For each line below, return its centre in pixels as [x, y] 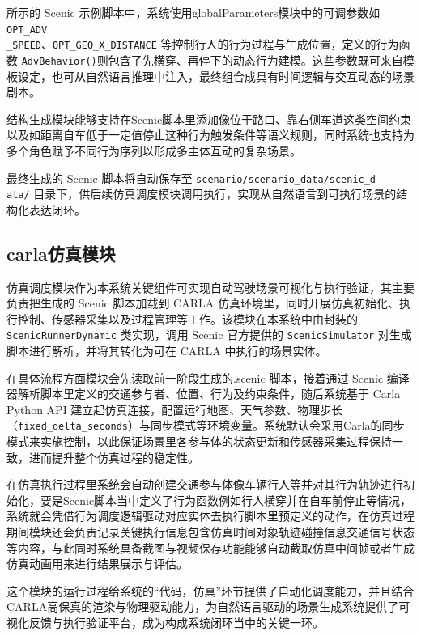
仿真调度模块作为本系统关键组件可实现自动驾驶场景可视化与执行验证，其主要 [210, 287]
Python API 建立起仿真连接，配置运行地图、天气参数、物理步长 [175, 409]
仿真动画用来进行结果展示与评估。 [97, 564]
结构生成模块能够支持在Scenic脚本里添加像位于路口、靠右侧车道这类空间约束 [209, 119]
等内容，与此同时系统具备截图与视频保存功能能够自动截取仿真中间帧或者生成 [210, 547]
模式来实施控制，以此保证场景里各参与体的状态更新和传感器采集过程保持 [199, 441]
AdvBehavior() [59, 61]
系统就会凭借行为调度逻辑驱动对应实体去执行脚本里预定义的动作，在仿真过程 [210, 516]
